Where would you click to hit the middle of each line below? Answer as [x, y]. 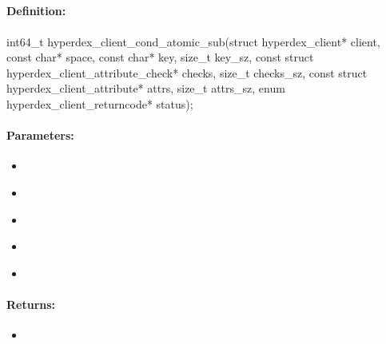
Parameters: [40, 135]
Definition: [36, 11]
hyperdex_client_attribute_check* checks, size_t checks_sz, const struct [187, 72]
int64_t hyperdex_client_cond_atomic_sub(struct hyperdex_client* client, [193, 41]
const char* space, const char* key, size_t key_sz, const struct [160, 57]
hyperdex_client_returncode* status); [100, 103]
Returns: [31, 304]
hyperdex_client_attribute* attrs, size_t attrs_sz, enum [146, 88]
